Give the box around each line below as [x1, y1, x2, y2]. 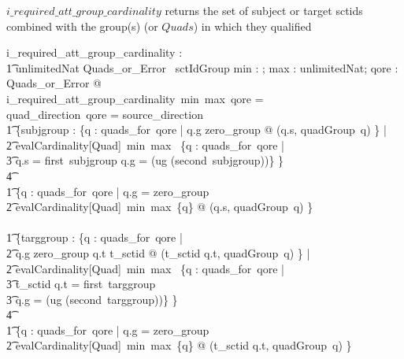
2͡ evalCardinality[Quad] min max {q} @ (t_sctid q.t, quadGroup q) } [6, 337, 352, 353]
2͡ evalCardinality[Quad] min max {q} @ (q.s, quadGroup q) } [6, 198, 313, 215]
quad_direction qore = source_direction [6, 105, 203, 122]
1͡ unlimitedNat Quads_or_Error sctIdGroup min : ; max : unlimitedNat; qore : [6, 59, 398, 76]
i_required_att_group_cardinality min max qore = [6, 90, 264, 106]
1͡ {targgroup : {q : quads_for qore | [6, 229, 183, 246]
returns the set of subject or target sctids [165, 2, 363, 18]
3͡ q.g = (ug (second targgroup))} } [6, 291, 178, 307]
